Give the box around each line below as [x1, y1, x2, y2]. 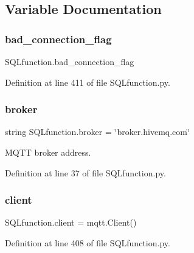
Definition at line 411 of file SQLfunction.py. [5, 75, 170, 88]
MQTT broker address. [5, 146, 91, 158]
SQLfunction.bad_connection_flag [5, 55, 134, 68]
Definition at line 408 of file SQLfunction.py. [5, 237, 170, 249]
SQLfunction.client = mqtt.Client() [5, 216, 137, 229]
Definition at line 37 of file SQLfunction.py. [5, 166, 166, 179]
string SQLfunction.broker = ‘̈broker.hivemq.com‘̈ [5, 125, 190, 138]
